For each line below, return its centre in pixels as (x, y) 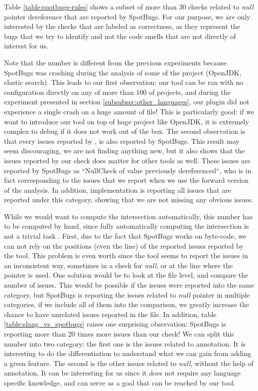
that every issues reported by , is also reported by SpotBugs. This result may (122, 141)
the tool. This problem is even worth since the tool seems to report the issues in (126, 255)
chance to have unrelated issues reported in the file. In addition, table (110, 314)
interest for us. (26, 46)
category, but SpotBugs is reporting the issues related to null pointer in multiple (127, 294)
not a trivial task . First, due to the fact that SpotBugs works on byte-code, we (125, 236)
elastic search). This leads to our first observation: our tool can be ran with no (124, 82)
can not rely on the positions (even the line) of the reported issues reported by (124, 245)
